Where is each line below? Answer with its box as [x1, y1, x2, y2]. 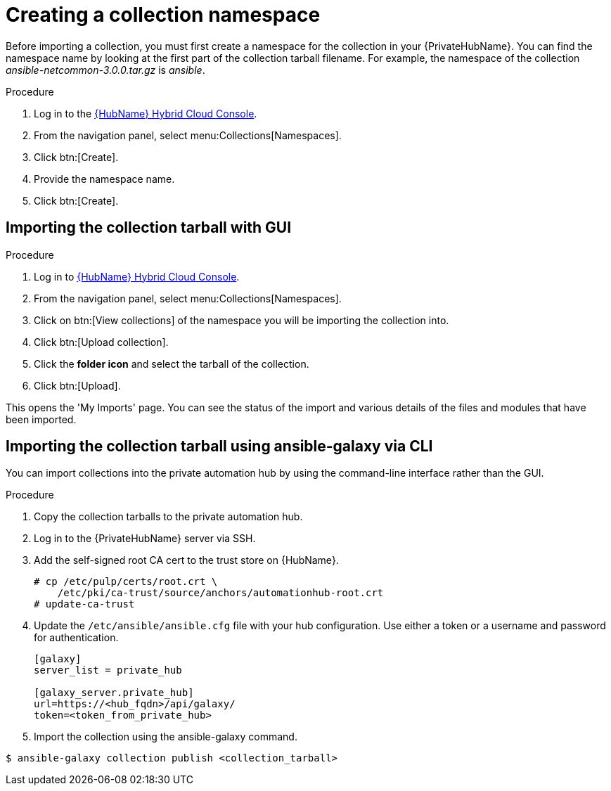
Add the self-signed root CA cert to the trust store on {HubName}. [34, 554, 339, 567]
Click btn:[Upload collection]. [34, 335, 169, 348]
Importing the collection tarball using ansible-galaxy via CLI [6, 437, 433, 456]
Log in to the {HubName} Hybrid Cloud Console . [34, 107, 257, 120]
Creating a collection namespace [6, 3, 321, 27]
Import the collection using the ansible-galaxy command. [34, 731, 297, 743]
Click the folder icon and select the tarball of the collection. [34, 357, 309, 370]
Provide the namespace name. [34, 172, 175, 185]
